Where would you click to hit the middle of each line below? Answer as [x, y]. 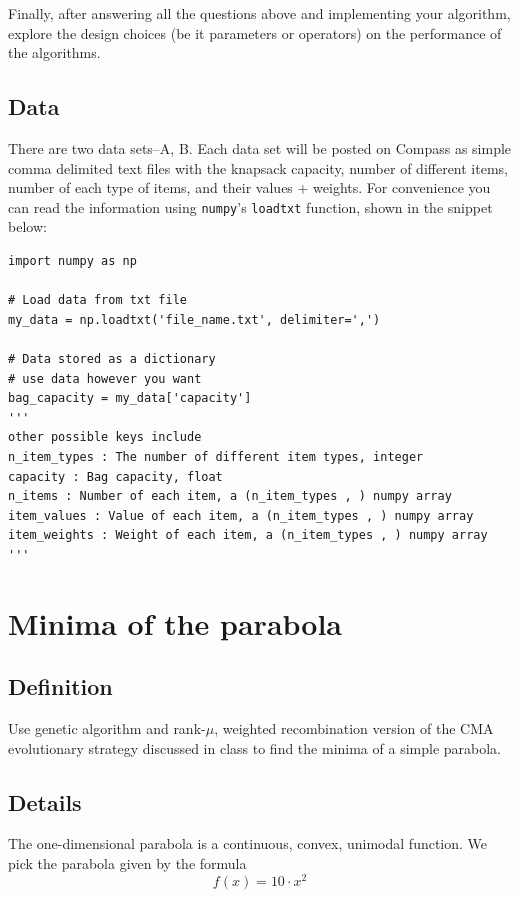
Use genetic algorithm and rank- [107, 728]
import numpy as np [72, 261]
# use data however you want [105, 378]
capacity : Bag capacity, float [115, 476]
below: [27, 226]
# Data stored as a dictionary [112, 358]
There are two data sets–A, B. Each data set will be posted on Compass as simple [260, 147]
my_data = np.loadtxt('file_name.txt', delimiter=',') [194, 319]
